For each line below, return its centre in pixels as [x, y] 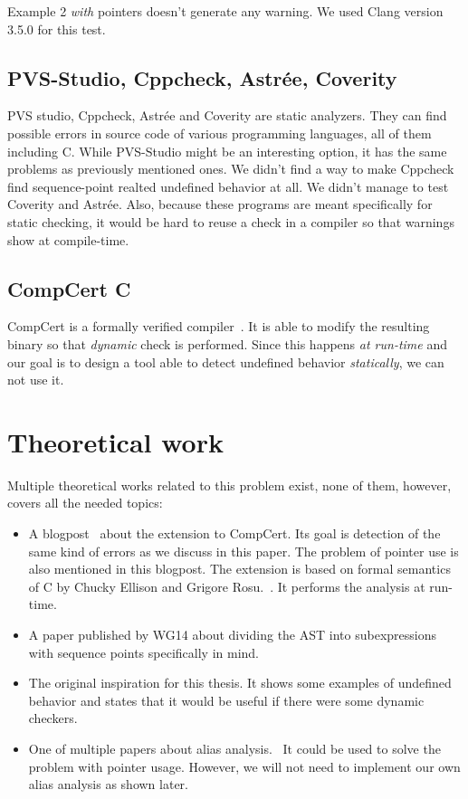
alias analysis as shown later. [108, 784]
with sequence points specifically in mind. [143, 652]
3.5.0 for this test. [57, 29]
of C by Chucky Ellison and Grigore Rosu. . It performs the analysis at [227, 586]
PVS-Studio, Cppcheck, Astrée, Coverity [202, 77]
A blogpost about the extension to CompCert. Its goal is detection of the [234, 533]
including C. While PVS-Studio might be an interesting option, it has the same [227, 151]
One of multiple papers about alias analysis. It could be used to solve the [234, 748]
